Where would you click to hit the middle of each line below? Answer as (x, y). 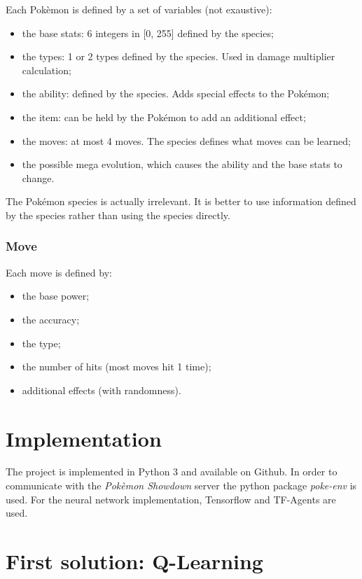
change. (38, 177)
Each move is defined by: (59, 272)
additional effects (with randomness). (102, 390)
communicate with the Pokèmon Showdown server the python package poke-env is (181, 486)
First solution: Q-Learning (134, 561)
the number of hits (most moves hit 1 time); (117, 367)
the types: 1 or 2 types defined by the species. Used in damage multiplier (179, 56)
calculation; (47, 70)
